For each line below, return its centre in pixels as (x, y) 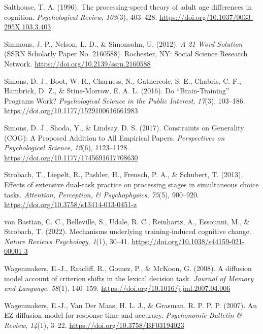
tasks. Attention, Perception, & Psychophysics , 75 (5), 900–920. (102, 194)
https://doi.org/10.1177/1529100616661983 (71, 110)
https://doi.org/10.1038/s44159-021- (188, 241)
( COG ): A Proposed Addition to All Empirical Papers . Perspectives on (114, 137)
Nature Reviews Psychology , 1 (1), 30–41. (67, 241)
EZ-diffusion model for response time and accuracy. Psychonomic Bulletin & (123, 315)
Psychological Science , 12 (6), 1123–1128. (67, 147)
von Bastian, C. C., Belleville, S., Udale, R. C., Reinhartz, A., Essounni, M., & (127, 221)
